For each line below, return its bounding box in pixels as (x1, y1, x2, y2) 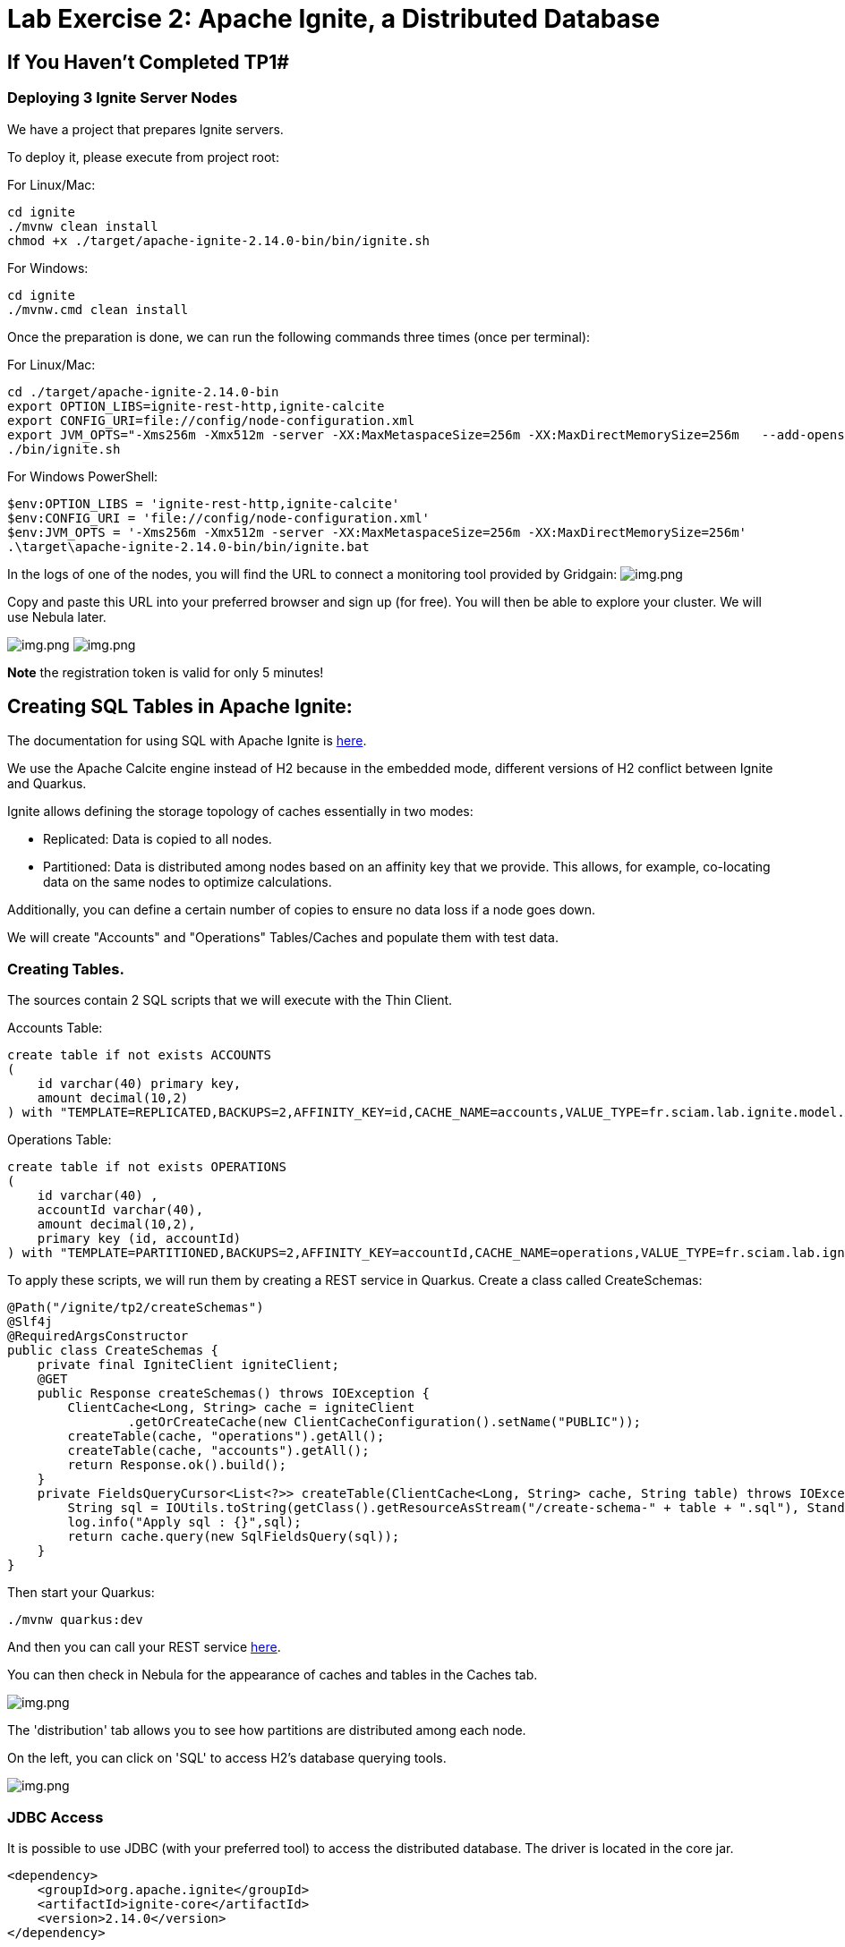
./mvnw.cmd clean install (7, 302, 189, 317)
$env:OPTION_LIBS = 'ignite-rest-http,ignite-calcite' (7, 496, 400, 511)
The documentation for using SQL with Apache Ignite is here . (7, 733, 367, 749)
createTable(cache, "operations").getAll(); (67, 1429, 385, 1444)
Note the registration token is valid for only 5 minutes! (7, 664, 324, 680)
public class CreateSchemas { (7, 1343, 219, 1358)
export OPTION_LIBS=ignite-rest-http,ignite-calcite (7, 398, 385, 413)
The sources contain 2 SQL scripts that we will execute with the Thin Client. (7, 992, 453, 1008)
